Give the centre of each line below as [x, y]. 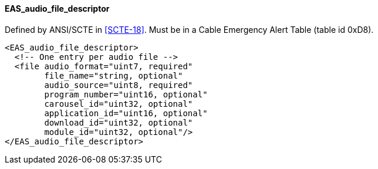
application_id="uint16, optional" [126, 113]
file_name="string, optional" [114, 75]
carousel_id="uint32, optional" [119, 104]
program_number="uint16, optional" [126, 94]
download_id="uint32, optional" [119, 122]
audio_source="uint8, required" [119, 85]
